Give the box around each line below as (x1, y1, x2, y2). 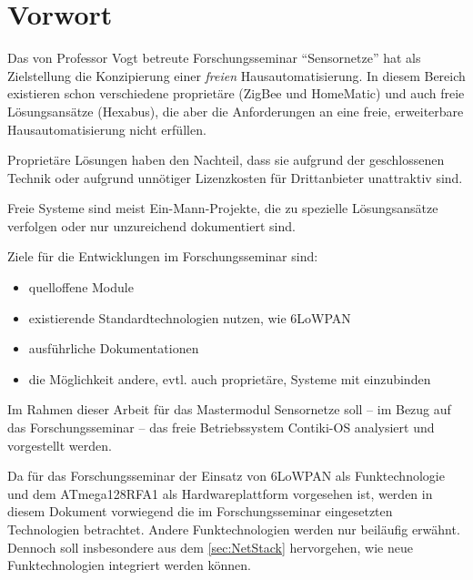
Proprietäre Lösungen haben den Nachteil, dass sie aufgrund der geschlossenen (7, 150, 445, 169)
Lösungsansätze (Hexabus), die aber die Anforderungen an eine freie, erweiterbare (7, 101, 464, 120)
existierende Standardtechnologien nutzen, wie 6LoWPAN (28, 308, 351, 327)
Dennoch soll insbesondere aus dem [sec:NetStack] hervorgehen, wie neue (7, 537, 413, 556)
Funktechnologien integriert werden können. (7, 555, 251, 575)
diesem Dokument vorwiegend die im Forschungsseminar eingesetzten (7, 502, 393, 521)
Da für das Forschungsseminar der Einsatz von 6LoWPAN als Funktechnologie (7, 466, 445, 485)
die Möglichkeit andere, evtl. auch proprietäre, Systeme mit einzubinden (28, 369, 431, 388)
